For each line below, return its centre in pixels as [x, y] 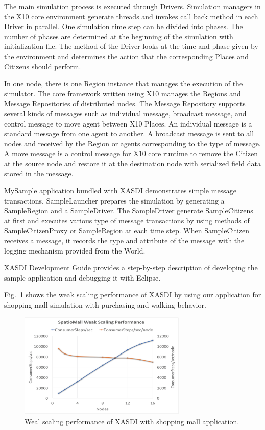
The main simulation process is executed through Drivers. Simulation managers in [132, 6]
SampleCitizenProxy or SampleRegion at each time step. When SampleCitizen [127, 230]
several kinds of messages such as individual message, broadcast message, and [125, 113]
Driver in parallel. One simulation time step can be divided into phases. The [124, 26]
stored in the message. [39, 173]
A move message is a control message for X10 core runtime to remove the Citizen [131, 153]
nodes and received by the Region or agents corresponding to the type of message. [132, 143]
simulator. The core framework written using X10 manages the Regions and [123, 93]
